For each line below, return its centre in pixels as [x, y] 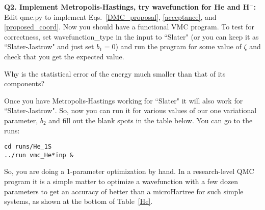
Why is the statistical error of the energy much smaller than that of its [115, 73]
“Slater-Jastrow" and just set [49, 46]
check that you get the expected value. [64, 56]
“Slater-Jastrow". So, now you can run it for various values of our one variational [130, 110]
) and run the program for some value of [178, 46]
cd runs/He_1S [28, 147]
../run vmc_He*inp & [39, 155]
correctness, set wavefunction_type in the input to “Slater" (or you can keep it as [131, 36]
